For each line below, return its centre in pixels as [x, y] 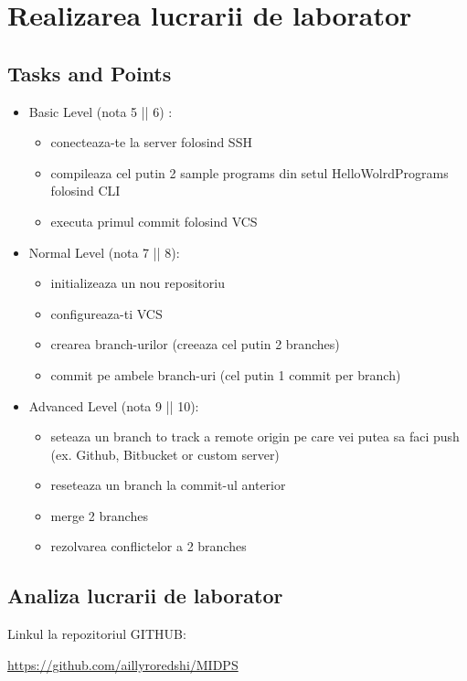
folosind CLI [85, 191]
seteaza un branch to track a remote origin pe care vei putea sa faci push [255, 436]
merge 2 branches [99, 515]
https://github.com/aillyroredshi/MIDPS [123, 664]
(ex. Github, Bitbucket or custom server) [165, 454]
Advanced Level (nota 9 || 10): [114, 405]
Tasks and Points [90, 73]
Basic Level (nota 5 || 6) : [101, 111]
